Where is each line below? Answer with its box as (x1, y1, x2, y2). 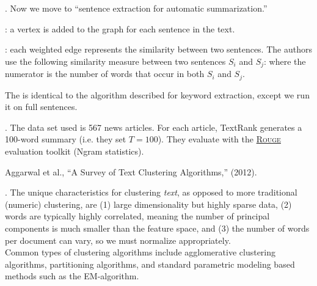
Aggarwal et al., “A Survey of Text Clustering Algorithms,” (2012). (5, 165, 257, 178)
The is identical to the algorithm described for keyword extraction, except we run (5, 88, 310, 101)
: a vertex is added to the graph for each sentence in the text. (5, 22, 235, 35)
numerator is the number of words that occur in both (5, 67, 205, 80)
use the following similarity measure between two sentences (5, 54, 226, 67)
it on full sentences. (5, 100, 78, 113)
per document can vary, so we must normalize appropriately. (5, 233, 231, 246)
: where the (264, 54, 306, 67)
